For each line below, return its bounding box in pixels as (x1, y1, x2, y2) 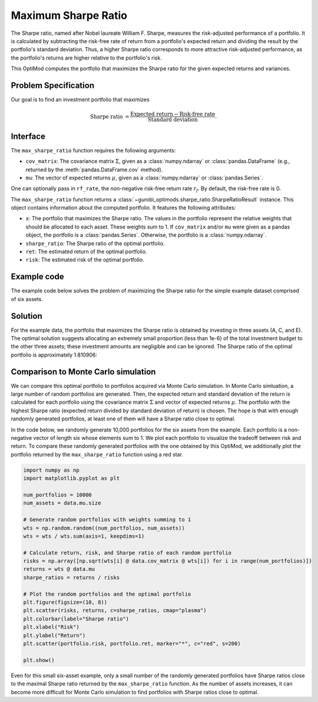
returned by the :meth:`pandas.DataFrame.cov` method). (25, 166, 163, 173)
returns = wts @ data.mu (23, 566, 95, 573)
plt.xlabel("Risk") (23, 623, 79, 631)
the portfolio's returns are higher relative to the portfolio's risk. (11, 54, 162, 61)
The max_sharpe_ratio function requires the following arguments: (11, 146, 176, 154)
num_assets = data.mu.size (23, 499, 101, 507)
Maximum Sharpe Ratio (11, 9, 128, 22)
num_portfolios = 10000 (23, 491, 92, 498)
